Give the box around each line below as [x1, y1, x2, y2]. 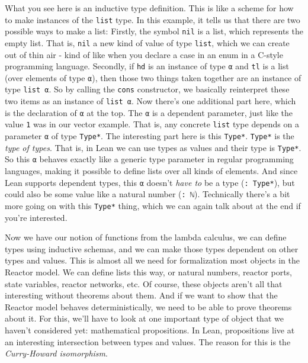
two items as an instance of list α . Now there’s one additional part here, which [5, 95, 296, 107]
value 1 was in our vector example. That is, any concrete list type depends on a [5, 118, 299, 130]
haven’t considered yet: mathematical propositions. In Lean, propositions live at [5, 323, 295, 336]
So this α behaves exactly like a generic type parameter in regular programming [5, 153, 294, 165]
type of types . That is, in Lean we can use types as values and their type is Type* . [5, 141, 301, 153]
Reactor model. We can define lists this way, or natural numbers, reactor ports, [5, 266, 293, 278]
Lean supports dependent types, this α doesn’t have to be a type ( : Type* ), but [5, 176, 295, 188]
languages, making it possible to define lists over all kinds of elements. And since [5, 165, 298, 177]
